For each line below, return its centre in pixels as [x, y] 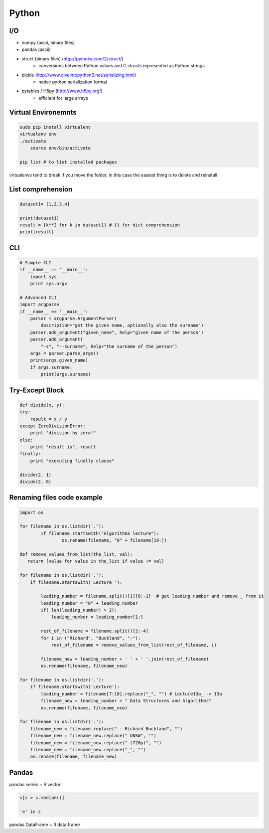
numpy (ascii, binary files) [48, 43]
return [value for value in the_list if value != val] [96, 561]
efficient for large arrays [63, 98]
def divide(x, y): [42, 405]
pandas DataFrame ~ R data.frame [45, 825]
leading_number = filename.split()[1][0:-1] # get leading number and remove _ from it [152, 596]
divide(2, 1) [36, 475]
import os [32, 512]
